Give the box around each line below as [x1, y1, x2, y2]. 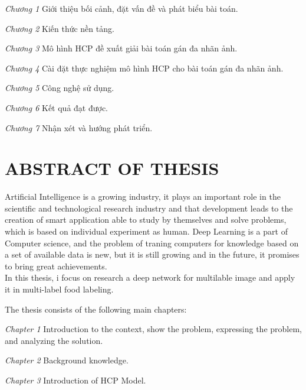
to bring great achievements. [5, 259, 107, 272]
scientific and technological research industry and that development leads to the [5, 201, 293, 214]
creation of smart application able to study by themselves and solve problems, [5, 213, 287, 226]
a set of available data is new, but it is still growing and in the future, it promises [5, 248, 300, 261]
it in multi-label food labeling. [5, 283, 114, 295]
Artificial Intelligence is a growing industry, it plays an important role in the [5, 190, 281, 203]
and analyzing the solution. [5, 334, 103, 346]
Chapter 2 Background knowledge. [5, 354, 129, 366]
